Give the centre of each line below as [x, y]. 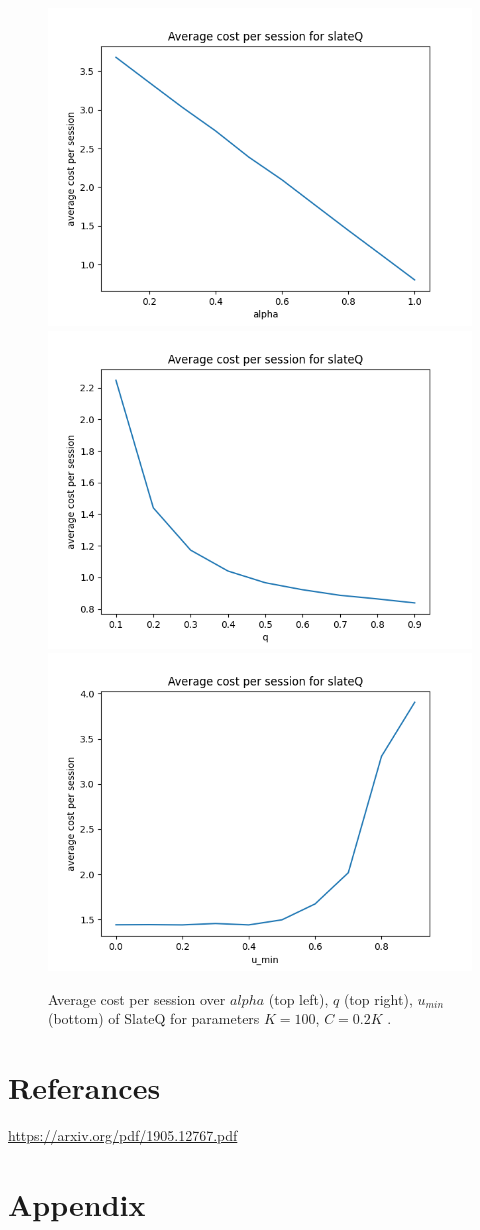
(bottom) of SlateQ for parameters [154, 1018]
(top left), [298, 998]
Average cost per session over [137, 998]
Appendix [77, 1203]
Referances [84, 1087]
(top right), [378, 998]
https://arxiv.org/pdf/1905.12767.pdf [123, 1135]
